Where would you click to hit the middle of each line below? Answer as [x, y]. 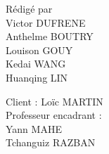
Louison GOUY [39, 50]
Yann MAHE [34, 128]
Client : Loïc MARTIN [54, 101]
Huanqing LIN [37, 77]
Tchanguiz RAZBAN [51, 142]
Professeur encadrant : [54, 115]
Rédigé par [29, 8]
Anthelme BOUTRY [50, 36]
